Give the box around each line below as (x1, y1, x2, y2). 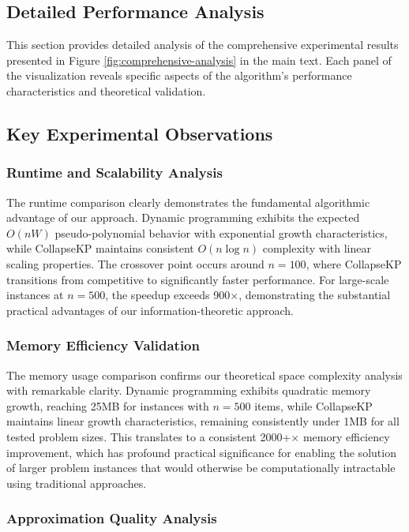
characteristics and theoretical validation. (6, 82, 206, 99)
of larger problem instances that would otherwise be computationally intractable (6, 459, 396, 476)
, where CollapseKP (306, 255, 402, 272)
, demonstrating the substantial (238, 287, 391, 303)
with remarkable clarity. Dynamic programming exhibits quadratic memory (6, 382, 371, 399)
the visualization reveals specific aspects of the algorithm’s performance (6, 67, 352, 84)
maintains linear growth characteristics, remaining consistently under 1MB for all (6, 413, 400, 429)
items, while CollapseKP (254, 397, 373, 414)
